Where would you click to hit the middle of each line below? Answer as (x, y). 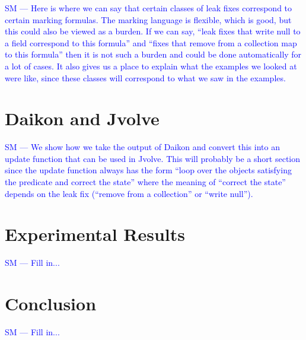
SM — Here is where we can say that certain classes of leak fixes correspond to (149, 8)
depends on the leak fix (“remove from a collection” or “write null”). (129, 193)
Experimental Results (95, 234)
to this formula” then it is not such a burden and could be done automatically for (153, 54)
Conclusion (51, 304)
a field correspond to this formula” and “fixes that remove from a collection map (151, 42)
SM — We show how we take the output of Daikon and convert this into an (142, 147)
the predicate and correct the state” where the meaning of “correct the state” (145, 182)
